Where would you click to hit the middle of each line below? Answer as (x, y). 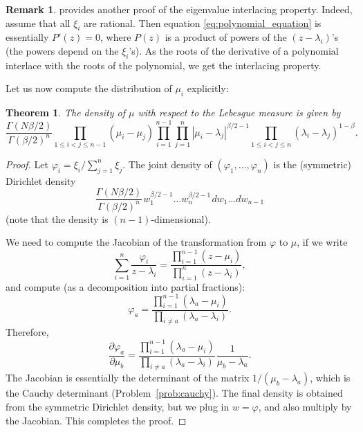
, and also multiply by (305, 406)
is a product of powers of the (226, 37)
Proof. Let (27, 164)
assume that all (38, 22)
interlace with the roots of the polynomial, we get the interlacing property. (164, 65)
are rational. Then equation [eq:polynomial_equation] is (203, 22)
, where (116, 37)
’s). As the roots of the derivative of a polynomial (234, 50)
